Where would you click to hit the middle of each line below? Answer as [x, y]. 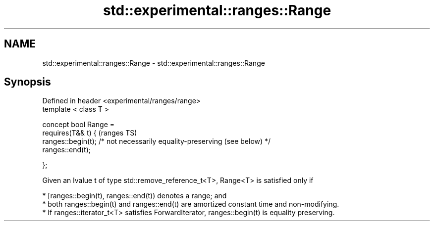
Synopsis [27, 82]
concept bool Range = [79, 125]
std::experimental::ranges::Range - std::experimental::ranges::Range [154, 63]
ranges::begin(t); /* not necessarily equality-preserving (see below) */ [157, 141]
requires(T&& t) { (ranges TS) [90, 133]
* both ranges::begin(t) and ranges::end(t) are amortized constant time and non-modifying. [191, 204]
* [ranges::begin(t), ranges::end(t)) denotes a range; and [135, 196]
